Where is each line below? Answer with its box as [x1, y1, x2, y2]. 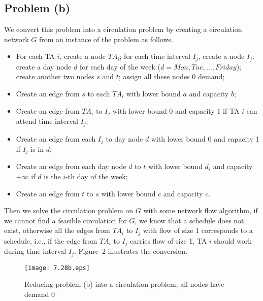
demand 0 [24, 289, 55, 299]
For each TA [16, 51, 55, 61]
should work [214, 235, 252, 246]
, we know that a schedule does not [135, 215, 244, 225]
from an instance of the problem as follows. [39, 34, 173, 44]
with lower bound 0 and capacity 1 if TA [112, 105, 240, 116]
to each [87, 88, 110, 99]
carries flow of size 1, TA [130, 235, 207, 246]
